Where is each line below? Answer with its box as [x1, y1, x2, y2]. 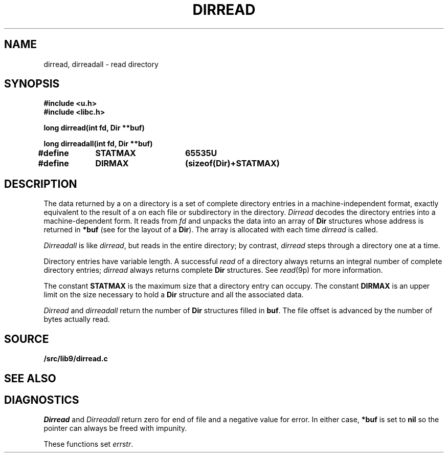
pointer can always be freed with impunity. [43, 424, 187, 433]
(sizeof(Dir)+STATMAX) [185, 158, 280, 169]
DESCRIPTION [4, 177, 77, 190]
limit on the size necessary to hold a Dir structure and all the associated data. [43, 290, 304, 299]
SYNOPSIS [4, 77, 60, 91]
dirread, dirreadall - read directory [43, 59, 159, 69]
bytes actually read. [43, 315, 110, 324]
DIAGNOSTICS [4, 393, 79, 406]
